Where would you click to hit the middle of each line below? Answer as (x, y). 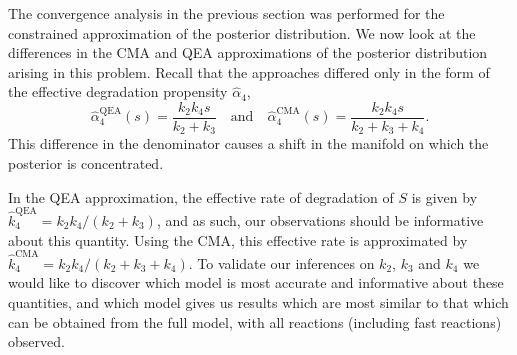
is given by (444, 196)
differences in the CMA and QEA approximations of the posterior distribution (248, 52)
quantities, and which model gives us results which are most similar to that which (258, 302)
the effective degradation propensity (118, 91)
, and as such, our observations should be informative (320, 219)
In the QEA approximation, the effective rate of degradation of (201, 196)
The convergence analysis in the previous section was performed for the (226, 13)
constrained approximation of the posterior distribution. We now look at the (242, 32)
